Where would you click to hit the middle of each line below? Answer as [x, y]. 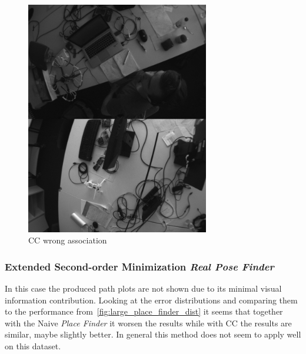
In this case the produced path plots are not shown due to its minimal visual [143, 288]
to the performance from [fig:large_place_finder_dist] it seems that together [144, 311]
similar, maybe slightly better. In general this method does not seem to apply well [153, 334]
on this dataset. [33, 345]
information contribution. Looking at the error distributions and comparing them [151, 300]
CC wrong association [68, 240]
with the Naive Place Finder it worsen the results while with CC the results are [148, 323]
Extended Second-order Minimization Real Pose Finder [139, 266]
